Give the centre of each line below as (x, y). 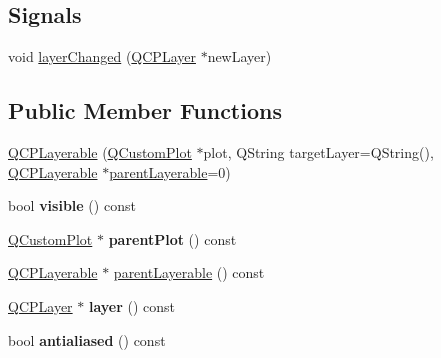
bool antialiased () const (87, 339)
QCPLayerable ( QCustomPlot (100, 152)
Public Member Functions (145, 110)
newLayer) (239, 56)
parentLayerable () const (189, 272)
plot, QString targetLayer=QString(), (318, 152)
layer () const (132, 305)
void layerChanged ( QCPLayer (102, 56)
